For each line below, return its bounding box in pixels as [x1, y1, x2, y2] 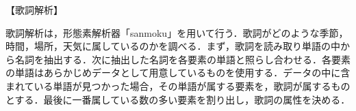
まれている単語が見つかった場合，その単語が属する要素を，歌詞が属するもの [5, 78, 351, 93]
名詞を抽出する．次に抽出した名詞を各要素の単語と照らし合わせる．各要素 [14, 52, 351, 66]
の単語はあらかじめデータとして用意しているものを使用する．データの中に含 [5, 65, 351, 80]
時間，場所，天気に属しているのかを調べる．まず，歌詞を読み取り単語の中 [5, 39, 340, 53]
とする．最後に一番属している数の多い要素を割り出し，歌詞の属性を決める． [5, 92, 351, 106]
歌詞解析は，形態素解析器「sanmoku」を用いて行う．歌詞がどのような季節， [5, 25, 348, 39]
